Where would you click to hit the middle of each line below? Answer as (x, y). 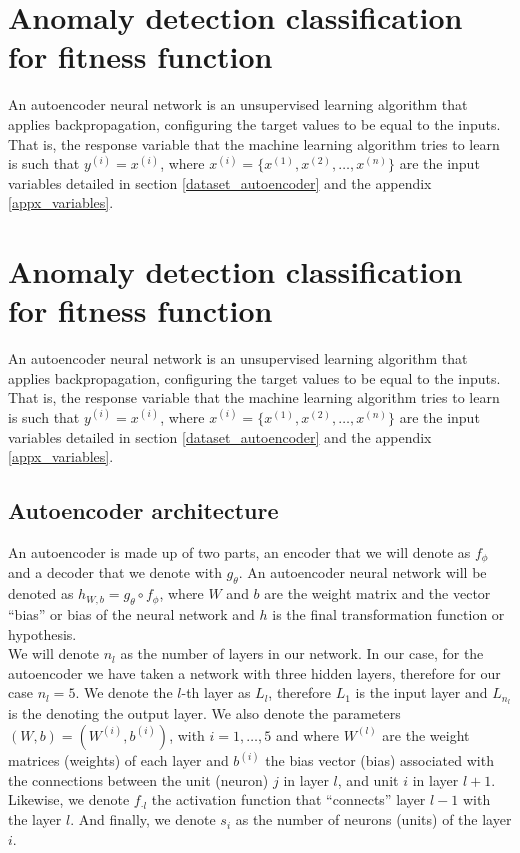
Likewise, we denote (69, 799)
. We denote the (124, 692)
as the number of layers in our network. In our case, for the (302, 653)
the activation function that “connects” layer (288, 799)
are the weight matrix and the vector (377, 593)
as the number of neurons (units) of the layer (373, 819)
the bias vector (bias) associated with (379, 760)
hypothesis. (42, 633)
